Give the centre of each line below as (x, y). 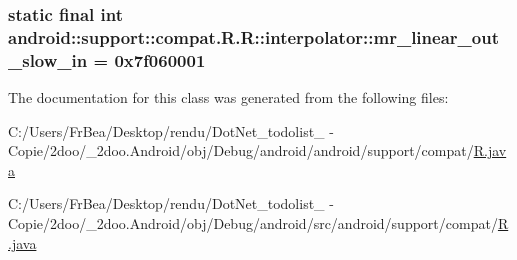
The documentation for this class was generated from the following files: (228, 97)
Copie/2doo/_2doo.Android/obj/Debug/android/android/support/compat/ (241, 150)
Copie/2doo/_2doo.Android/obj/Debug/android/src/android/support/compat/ (253, 223)
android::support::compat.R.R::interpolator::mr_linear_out (253, 36)
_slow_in (48, 59)
